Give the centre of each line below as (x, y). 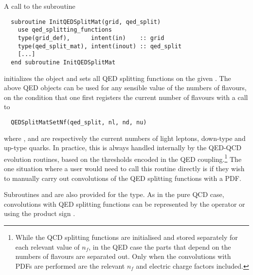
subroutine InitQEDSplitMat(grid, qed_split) (86, 22)
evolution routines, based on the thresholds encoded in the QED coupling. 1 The (123, 158)
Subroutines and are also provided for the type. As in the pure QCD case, (114, 194)
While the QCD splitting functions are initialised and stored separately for (126, 237)
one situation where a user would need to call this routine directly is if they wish (124, 168)
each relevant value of (47, 246)
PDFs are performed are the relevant (70, 265)
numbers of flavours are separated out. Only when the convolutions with (123, 256)
